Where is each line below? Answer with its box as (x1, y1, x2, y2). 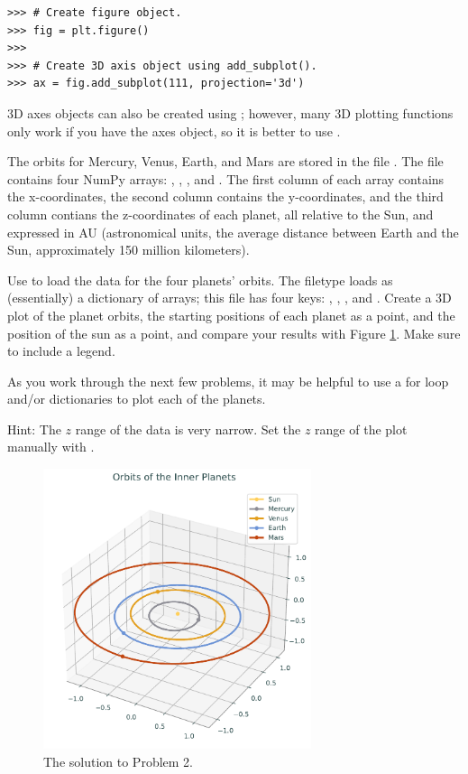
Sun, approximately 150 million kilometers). (7, 240, 250, 259)
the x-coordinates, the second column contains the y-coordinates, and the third (7, 187, 444, 206)
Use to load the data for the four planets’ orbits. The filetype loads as (7, 270, 393, 289)
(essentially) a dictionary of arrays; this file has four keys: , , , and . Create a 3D (7, 288, 452, 307)
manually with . (7, 437, 95, 456)
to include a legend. (7, 341, 115, 360)
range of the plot (315, 419, 408, 438)
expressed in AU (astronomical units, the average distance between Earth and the (7, 222, 459, 241)
